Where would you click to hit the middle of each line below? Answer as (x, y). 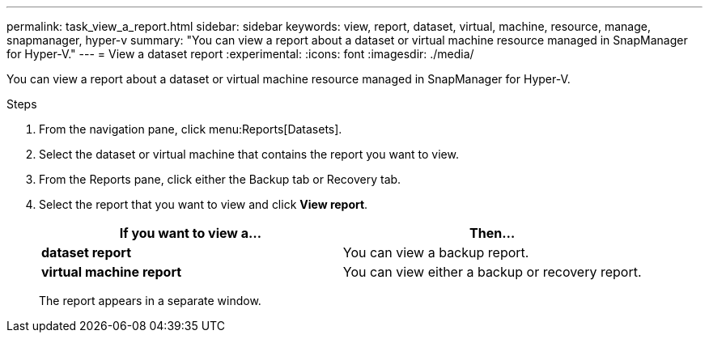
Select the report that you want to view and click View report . (204, 204)
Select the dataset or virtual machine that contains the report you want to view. (249, 154)
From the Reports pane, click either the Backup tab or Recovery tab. (220, 179)
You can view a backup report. (436, 252)
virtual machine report (112, 272)
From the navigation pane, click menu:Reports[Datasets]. (191, 129)
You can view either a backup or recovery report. (492, 272)
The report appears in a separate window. (150, 301)
